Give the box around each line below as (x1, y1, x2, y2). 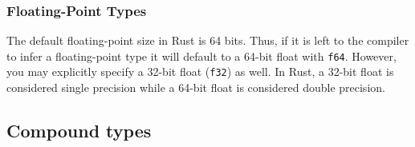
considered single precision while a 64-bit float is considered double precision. (6, 79, 385, 96)
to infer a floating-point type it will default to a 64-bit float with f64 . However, (6, 47, 397, 64)
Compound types (6, 118, 152, 143)
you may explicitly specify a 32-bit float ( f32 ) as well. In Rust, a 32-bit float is (6, 63, 394, 80)
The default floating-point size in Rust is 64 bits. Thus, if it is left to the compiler (6, 32, 409, 49)
